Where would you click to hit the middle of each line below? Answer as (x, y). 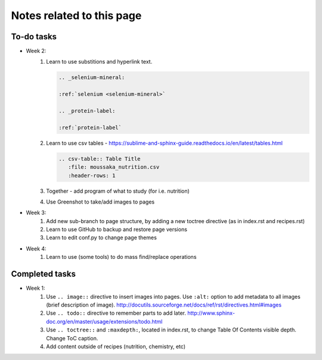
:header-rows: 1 (92, 175)
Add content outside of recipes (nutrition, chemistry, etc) (116, 346)
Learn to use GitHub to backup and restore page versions (117, 230)
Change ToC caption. (72, 338)
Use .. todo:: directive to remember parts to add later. (116, 313)
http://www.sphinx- (211, 313)
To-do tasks (34, 37)
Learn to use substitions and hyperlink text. (99, 62)
